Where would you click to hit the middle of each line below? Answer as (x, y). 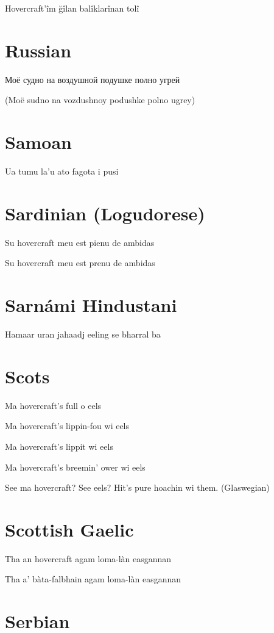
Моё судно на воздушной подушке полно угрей (93, 79)
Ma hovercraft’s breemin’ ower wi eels (75, 467)
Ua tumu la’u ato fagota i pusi (62, 171)
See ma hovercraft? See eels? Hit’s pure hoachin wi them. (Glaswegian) (137, 487)
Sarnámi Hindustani (91, 305)
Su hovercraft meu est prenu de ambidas (80, 263)
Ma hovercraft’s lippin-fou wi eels (67, 426)
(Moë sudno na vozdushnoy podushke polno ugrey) (100, 100)
